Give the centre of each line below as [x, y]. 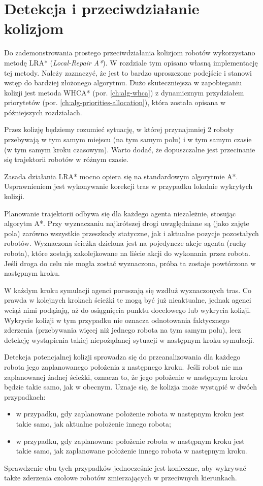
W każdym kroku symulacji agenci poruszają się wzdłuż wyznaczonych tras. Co [128, 290]
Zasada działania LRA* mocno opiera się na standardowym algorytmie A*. [121, 176]
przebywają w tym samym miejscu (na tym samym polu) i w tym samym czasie [128, 139]
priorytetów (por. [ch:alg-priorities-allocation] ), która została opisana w [115, 102]
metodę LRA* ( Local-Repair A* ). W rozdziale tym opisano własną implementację [131, 62]
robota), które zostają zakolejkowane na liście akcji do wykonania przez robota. [127, 253]
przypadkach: [25, 396]
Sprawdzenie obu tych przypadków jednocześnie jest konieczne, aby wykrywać [125, 467]
